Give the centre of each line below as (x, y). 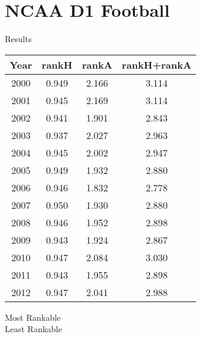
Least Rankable (33, 329)
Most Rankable (33, 317)
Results (18, 39)
